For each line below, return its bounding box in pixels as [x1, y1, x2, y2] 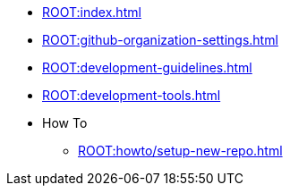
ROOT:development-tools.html [42, 88, 221, 103]
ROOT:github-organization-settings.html [42, 32, 278, 47]
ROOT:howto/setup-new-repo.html [78, 143, 283, 158]
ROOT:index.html [42, 4, 141, 20]
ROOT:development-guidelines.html [42, 60, 252, 75]
